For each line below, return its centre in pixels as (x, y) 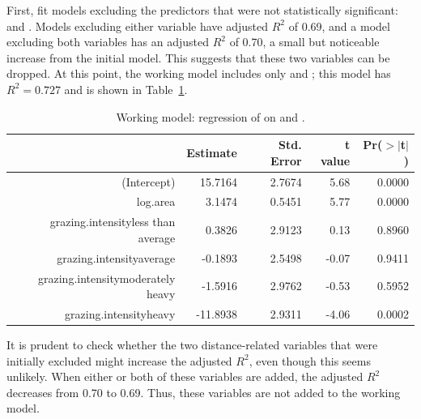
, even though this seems (310, 360)
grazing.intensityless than (113, 222)
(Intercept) (149, 181)
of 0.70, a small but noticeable (304, 42)
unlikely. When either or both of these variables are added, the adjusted (185, 376)
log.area (156, 201)
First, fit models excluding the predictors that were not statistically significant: (202, 10)
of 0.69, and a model (339, 26)
